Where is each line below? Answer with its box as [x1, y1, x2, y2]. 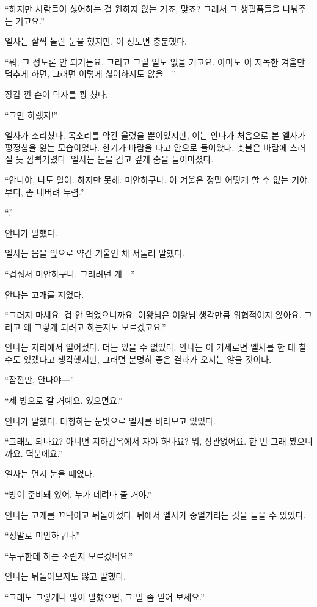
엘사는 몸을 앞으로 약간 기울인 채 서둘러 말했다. [5, 247, 185, 260]
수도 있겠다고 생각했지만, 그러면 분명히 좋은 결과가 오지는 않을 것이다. [5, 352, 272, 365]
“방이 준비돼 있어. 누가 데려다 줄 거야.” [5, 488, 152, 501]
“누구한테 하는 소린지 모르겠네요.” [5, 549, 133, 562]
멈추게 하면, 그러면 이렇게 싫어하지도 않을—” [5, 67, 176, 80]
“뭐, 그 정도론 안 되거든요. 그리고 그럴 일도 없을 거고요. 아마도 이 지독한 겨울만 [5, 55, 305, 68]
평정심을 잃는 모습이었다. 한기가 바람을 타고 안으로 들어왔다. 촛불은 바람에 [5, 140, 287, 153]
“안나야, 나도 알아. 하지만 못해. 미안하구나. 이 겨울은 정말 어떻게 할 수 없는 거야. [5, 173, 310, 186]
